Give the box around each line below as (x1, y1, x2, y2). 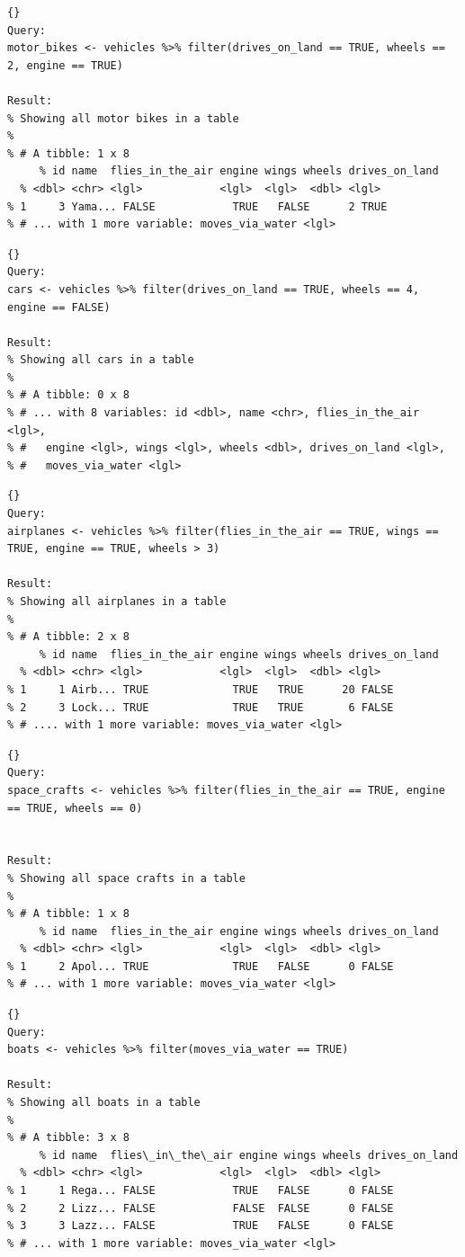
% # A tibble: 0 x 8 (7, 388, 130, 402)
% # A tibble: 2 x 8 (7, 630, 130, 644)
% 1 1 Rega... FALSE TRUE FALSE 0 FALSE (7, 1184, 394, 1197)
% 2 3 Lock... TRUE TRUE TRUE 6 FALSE (7, 700, 394, 714)
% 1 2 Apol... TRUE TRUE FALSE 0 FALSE (7, 959, 394, 973)
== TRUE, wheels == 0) (7, 801, 143, 815)
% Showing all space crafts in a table (7, 871, 246, 885)
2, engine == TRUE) (7, 58, 123, 72)
